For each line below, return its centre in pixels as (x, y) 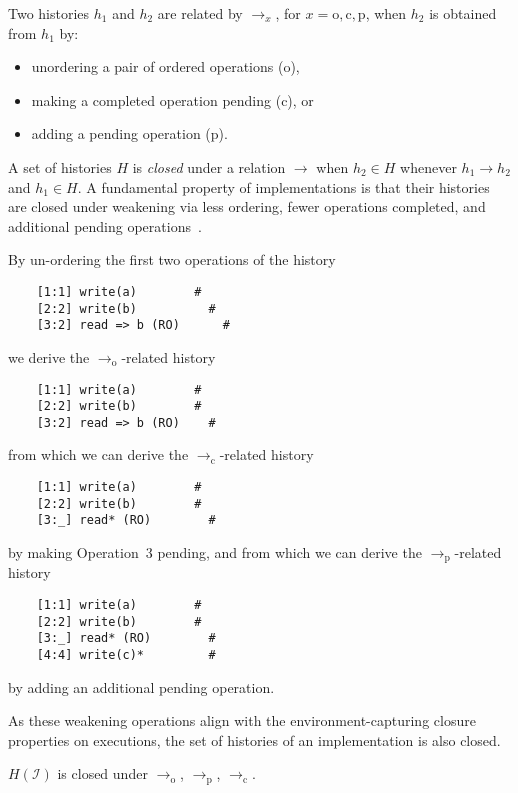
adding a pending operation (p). (129, 133)
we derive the (49, 356)
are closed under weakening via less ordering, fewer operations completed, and (247, 206)
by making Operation (73, 552)
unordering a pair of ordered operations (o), (165, 66)
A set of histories (60, 166)
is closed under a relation (209, 166)
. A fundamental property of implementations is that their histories (283, 186)
